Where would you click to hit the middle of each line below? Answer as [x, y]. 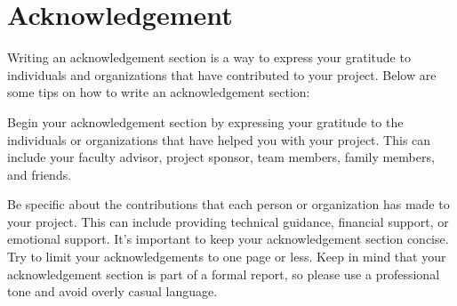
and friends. [40, 174]
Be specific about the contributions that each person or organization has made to [228, 204]
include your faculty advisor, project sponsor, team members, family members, [221, 157]
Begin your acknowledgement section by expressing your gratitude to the [205, 121]
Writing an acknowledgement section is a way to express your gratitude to [209, 57]
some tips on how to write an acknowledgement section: [159, 92]
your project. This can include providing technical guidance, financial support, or [228, 221]
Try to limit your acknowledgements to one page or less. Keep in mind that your [227, 257]
